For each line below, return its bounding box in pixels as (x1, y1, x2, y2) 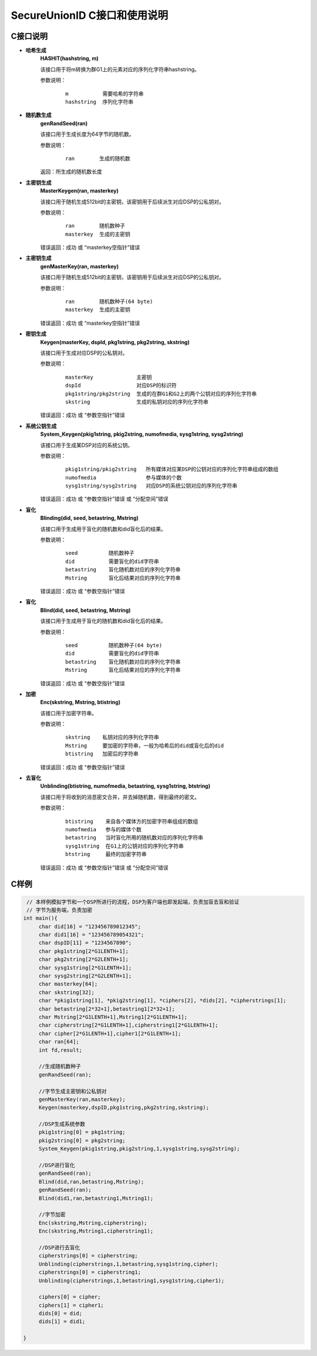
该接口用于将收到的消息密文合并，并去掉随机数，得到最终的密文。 (40, 793, 200, 800)
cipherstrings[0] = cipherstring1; (38, 1269, 141, 1276)
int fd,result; (38, 1047, 82, 1053)
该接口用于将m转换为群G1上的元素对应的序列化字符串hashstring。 (40, 65, 200, 73)
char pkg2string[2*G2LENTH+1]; (38, 956, 129, 963)
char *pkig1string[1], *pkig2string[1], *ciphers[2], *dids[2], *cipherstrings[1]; (38, 997, 287, 1004)
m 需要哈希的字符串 (65, 90, 144, 97)
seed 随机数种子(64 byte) (65, 642, 163, 648)
